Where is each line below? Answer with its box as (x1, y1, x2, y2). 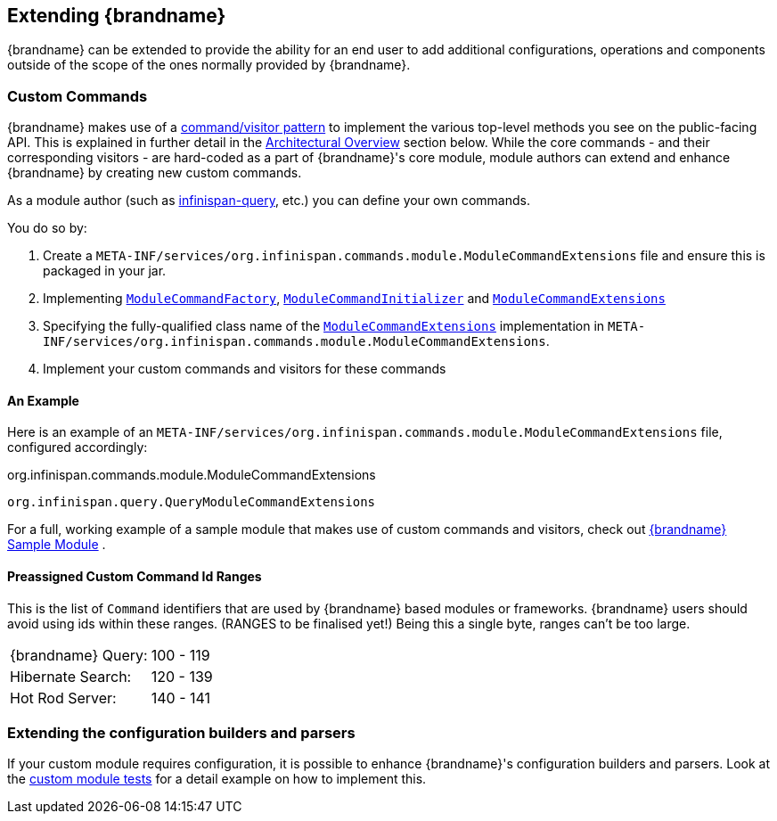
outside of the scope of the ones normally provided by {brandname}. (7, 57, 411, 73)
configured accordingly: (7, 439, 148, 456)
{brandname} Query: (10, 645, 148, 664)
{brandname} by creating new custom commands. (7, 165, 302, 181)
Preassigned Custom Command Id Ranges (7, 569, 262, 584)
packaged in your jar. (43, 263, 167, 279)
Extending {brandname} (7, 4, 226, 27)
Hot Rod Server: (10, 688, 117, 707)
